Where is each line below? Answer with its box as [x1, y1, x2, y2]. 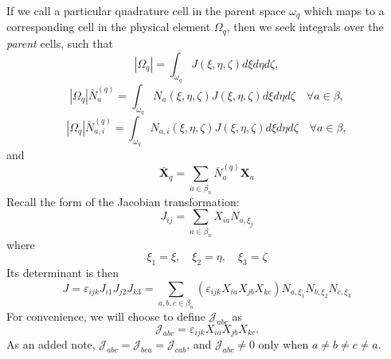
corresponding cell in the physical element [6, 18, 211, 35]
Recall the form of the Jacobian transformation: [6, 193, 240, 209]
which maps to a [303, 2, 385, 18]
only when [258, 336, 309, 353]
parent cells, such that [6, 34, 113, 51]
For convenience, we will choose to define [6, 307, 205, 324]
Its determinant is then [6, 263, 119, 280]
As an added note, [6, 336, 96, 353]
